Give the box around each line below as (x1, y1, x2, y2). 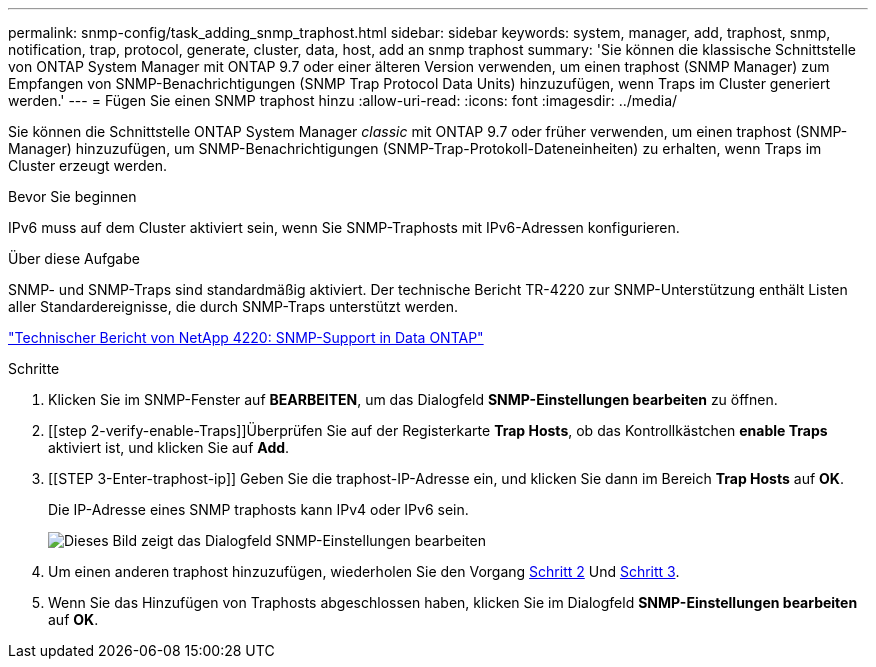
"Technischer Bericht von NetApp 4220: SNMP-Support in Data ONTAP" (8, 329, 484, 346)
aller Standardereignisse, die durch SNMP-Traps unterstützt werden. (8, 298, 459, 315)
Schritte (8, 360, 60, 377)
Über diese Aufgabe (8, 250, 140, 267)
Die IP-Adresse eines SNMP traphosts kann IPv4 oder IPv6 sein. (48, 501, 469, 518)
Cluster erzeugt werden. (8, 157, 168, 174)
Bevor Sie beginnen (8, 188, 137, 205)
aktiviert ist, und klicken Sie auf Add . (48, 439, 290, 456)
